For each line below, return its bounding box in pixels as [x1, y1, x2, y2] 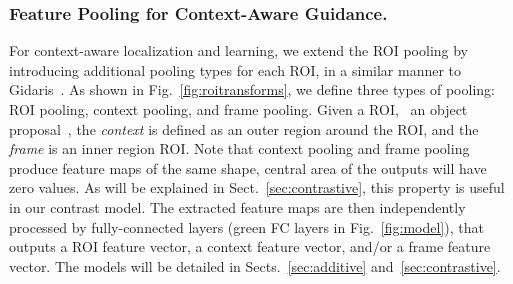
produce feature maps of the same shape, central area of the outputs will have [9, 157, 487, 178]
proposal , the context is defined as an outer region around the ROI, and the [9, 118, 479, 139]
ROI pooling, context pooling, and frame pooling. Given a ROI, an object [9, 99, 468, 119]
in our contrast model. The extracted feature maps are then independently [9, 196, 466, 217]
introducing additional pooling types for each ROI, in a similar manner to [9, 59, 462, 80]
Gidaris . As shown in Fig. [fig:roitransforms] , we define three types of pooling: [9, 79, 495, 100]
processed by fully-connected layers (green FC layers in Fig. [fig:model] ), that [9, 216, 484, 237]
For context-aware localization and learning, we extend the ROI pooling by [9, 40, 469, 61]
